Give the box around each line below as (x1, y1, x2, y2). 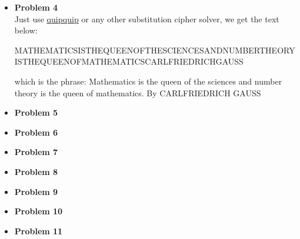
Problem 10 (14, 205, 63, 217)
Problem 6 (14, 126, 58, 138)
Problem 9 (14, 185, 58, 197)
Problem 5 (14, 106, 58, 119)
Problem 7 (14, 146, 58, 158)
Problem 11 (14, 224, 63, 237)
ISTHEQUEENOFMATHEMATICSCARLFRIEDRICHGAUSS (14, 55, 244, 68)
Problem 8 (14, 165, 58, 177)
